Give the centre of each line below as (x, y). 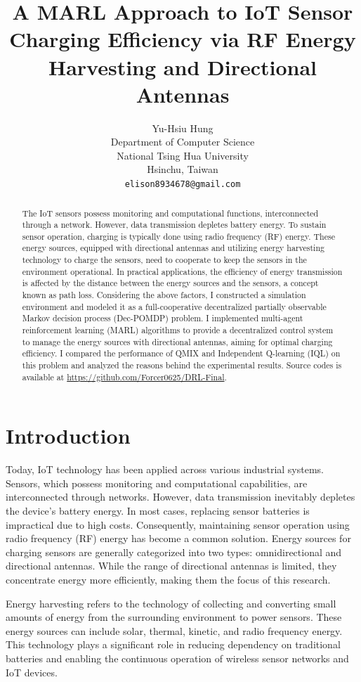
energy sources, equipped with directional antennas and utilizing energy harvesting (173, 248)
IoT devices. (32, 672)
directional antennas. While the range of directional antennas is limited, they (171, 566)
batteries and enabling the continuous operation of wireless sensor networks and (177, 658)
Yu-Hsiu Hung (183, 128)
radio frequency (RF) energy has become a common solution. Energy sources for (178, 538)
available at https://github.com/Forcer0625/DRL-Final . (124, 377)
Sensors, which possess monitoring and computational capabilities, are (157, 483)
